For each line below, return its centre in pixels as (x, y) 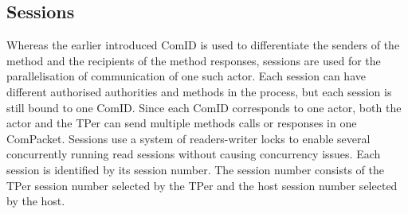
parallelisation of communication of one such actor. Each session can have (186, 76)
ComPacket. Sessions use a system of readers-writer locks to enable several (188, 138)
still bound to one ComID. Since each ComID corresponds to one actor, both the (204, 107)
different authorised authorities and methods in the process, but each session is (199, 91)
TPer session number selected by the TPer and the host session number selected (202, 185)
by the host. (36, 201)
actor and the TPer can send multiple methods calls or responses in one (182, 123)
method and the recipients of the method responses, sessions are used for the (194, 60)
